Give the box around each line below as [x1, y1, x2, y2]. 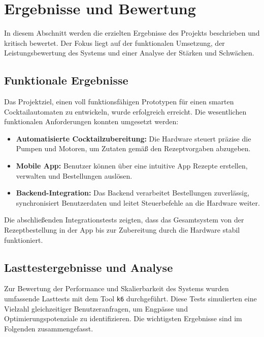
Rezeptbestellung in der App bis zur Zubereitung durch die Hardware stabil [4, 224, 240, 235]
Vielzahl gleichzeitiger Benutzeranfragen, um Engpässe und [4, 303, 188, 314]
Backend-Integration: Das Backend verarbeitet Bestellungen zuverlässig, [16, 187, 250, 198]
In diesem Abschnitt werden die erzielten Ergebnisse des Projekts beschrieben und [4, 27, 260, 38]
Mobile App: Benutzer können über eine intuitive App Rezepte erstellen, [16, 160, 248, 171]
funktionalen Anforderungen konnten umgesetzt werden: [4, 116, 179, 127]
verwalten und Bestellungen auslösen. [16, 170, 133, 181]
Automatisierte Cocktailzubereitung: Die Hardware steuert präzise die [16, 133, 251, 144]
